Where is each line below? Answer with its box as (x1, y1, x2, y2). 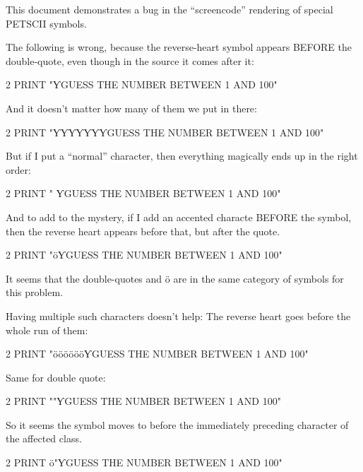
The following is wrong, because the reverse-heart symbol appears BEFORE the (6, 40, 352, 54)
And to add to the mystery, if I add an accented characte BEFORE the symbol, (6, 209, 352, 224)
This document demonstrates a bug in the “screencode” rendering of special (6, 2, 333, 16)
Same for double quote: (6, 370, 106, 384)
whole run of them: (6, 322, 88, 337)
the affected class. (6, 431, 82, 446)
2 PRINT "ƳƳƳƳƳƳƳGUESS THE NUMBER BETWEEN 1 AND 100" (6, 124, 324, 139)
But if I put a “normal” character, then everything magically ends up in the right (6, 148, 358, 163)
